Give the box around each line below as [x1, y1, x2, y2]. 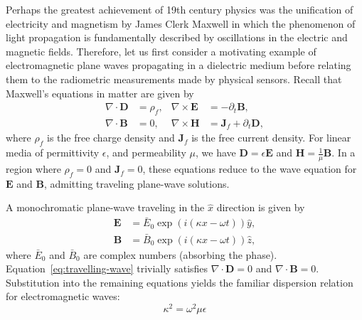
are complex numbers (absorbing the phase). [83, 247, 277, 262]
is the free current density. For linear [191, 130, 351, 145]
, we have [196, 145, 236, 160]
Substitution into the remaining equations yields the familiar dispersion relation [6, 274, 353, 289]
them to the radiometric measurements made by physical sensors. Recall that [6, 71, 342, 86]
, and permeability [106, 145, 186, 160]
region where [6, 161, 61, 176]
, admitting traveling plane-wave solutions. [43, 176, 230, 191]
